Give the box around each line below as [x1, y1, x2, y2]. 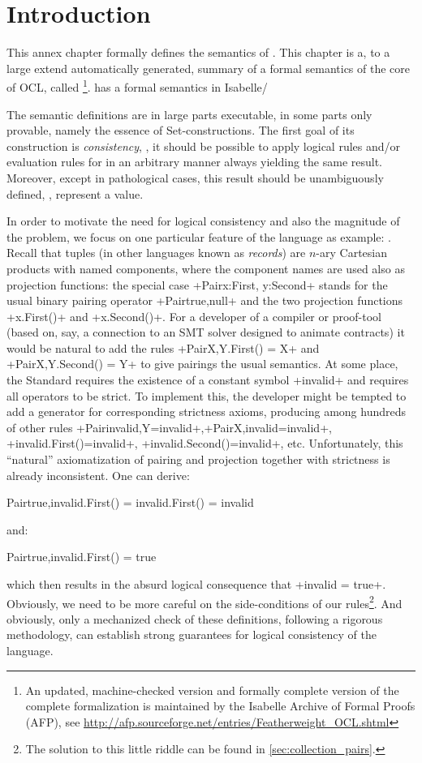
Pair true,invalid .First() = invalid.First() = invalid [6, 494, 254, 511]
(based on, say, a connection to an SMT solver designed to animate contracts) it [6, 324, 405, 341]
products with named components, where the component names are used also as [6, 259, 405, 276]
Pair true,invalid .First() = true [6, 548, 157, 565]
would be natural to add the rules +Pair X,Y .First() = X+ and [6, 339, 320, 356]
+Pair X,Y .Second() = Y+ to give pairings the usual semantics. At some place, [6, 355, 398, 372]
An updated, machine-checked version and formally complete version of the [25, 681, 399, 698]
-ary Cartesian [316, 244, 387, 261]
